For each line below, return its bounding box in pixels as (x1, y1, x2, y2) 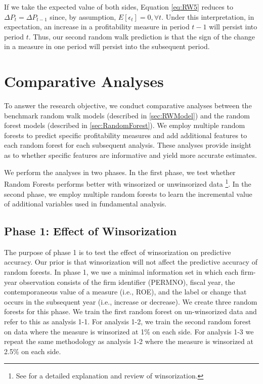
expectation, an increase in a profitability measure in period (4, 21, 190, 32)
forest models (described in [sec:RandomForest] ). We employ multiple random (4, 120, 245, 131)
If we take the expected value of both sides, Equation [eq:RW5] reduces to (4, 2, 233, 12)
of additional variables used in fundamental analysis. (4, 198, 167, 209)
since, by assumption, (50, 11, 116, 22)
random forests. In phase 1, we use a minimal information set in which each (4, 267, 239, 277)
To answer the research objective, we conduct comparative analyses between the (4, 100, 252, 111)
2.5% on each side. (4, 346, 61, 356)
